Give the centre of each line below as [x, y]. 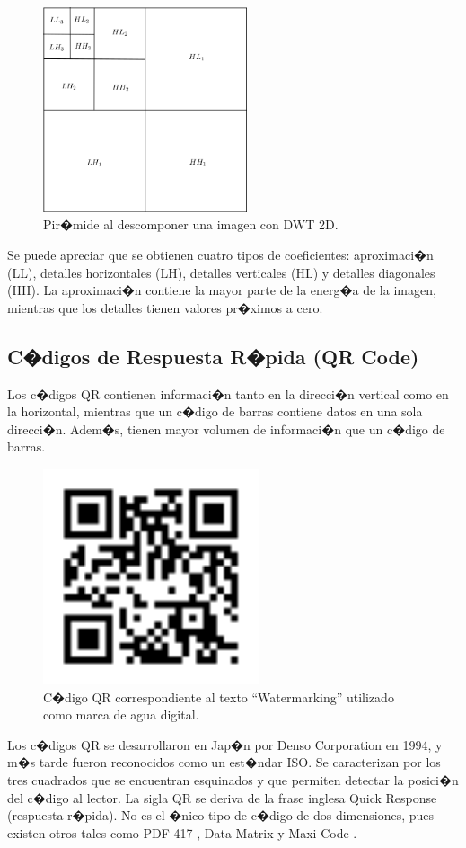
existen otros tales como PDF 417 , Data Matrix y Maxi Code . [182, 832]
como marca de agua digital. [121, 714]
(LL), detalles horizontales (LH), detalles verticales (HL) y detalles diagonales [221, 272]
